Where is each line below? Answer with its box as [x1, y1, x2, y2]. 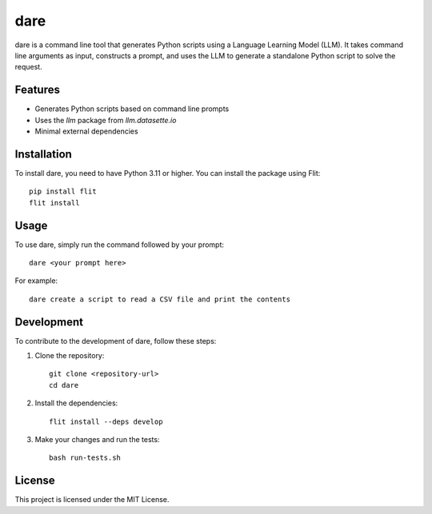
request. [14, 62, 43, 72]
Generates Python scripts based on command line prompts [34, 104, 230, 114]
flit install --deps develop [49, 416, 163, 426]
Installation [14, 147, 72, 161]
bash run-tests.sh [49, 453, 122, 463]
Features [14, 83, 60, 97]
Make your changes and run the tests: [34, 435, 160, 444]
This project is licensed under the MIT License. [14, 495, 170, 504]
